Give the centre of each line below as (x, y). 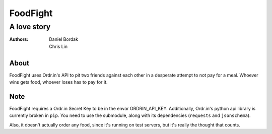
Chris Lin (58, 46)
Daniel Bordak (63, 39)
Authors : (19, 39)
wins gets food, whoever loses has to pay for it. (58, 82)
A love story (30, 27)
